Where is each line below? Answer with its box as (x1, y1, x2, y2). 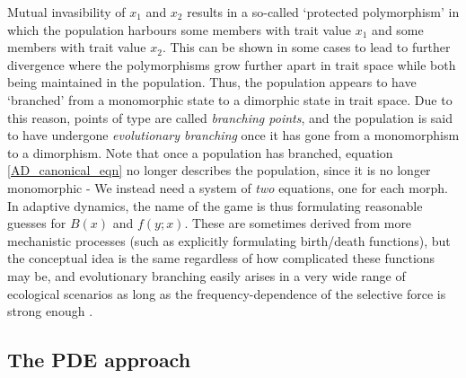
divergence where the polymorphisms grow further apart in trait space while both (7, 55, 456, 74)
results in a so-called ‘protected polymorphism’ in (187, 3, 460, 21)
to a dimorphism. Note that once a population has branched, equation (7, 143, 393, 162)
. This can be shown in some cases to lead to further (162, 38, 451, 57)
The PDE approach (7, 346, 191, 374)
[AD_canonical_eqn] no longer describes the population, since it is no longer (7, 161, 431, 180)
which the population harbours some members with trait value (7, 20, 352, 39)
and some (372, 20, 424, 39)
